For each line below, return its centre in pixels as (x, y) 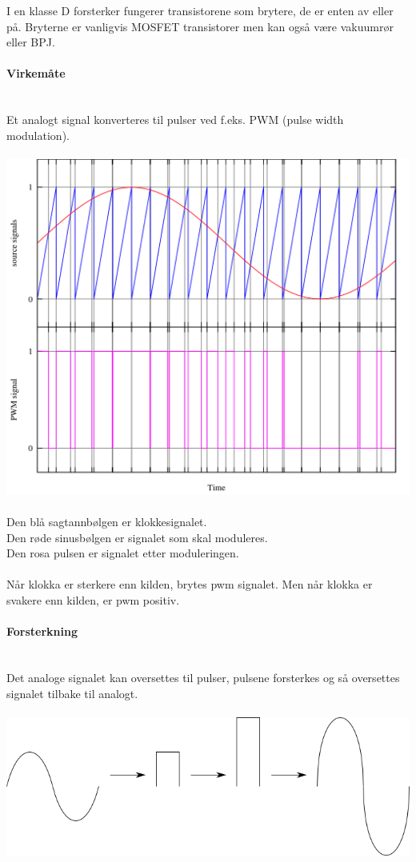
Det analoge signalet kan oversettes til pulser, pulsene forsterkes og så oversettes (203, 677)
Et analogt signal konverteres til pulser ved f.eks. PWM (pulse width (175, 120)
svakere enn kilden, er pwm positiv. (93, 599)
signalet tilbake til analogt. (72, 693)
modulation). (38, 135)
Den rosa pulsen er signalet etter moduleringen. (123, 553)
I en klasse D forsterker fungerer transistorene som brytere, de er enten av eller (200, 10)
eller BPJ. (31, 42)
